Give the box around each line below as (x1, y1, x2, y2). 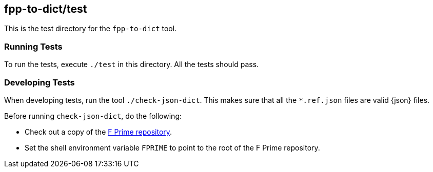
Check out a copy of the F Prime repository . (25, 127, 172, 136)
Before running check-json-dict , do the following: (4, 111, 182, 120)
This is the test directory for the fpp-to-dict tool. (4, 24, 177, 33)
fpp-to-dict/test (4, 3, 87, 15)
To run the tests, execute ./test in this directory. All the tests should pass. (4, 60, 259, 69)
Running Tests (4, 41, 63, 52)
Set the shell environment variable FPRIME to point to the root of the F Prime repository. (25, 143, 320, 152)
